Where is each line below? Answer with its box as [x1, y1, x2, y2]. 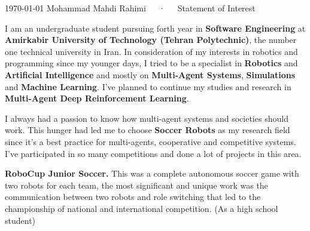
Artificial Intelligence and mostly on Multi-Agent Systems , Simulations [5, 68, 296, 81]
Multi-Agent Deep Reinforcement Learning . [5, 92, 189, 104]
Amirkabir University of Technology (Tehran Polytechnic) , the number [5, 33, 297, 46]
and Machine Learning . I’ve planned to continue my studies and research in [5, 80, 291, 93]
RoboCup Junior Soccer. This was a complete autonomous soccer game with [5, 167, 299, 180]
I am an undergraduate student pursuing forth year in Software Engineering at [5, 21, 306, 34]
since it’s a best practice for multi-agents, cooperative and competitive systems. [5, 135, 296, 147]
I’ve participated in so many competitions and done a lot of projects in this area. [5, 147, 302, 159]
